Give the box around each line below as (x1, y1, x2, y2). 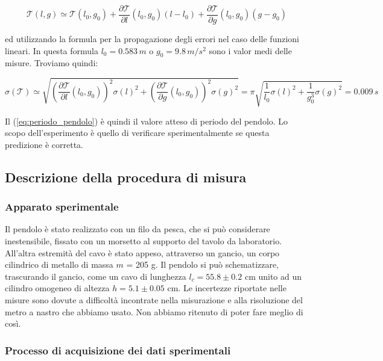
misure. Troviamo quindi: (5, 57, 98, 69)
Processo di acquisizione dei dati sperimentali (5, 342, 231, 357)
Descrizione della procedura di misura (5, 167, 247, 186)
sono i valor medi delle (209, 44, 292, 57)
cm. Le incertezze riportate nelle (167, 282, 286, 294)
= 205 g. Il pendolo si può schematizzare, (126, 258, 279, 271)
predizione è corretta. (5, 138, 84, 150)
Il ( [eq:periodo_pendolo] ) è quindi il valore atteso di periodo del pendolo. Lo (5, 114, 288, 127)
